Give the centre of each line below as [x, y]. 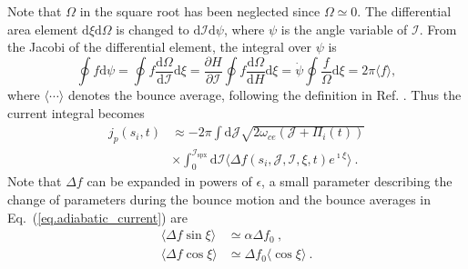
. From [438, 29]
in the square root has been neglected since [200, 11]
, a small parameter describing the [357, 181]
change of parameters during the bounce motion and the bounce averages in [219, 199]
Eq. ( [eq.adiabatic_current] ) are [97, 217]
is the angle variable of [344, 29]
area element [43, 29]
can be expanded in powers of [169, 181]
